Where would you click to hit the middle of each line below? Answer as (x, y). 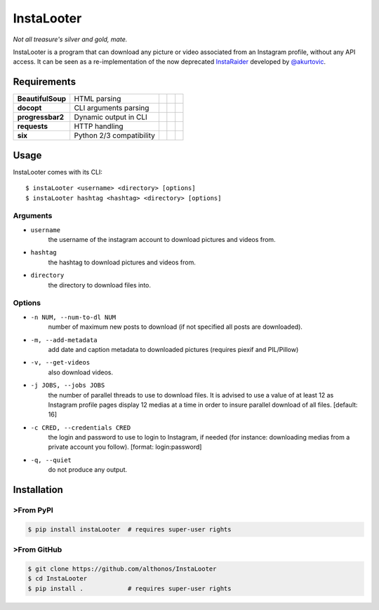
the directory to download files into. (99, 285)
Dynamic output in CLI (111, 117)
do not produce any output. (88, 470)
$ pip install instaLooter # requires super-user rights (129, 529)
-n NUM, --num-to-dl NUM (73, 317)
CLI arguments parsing (112, 108)
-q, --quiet (51, 460)
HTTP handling (99, 126)
